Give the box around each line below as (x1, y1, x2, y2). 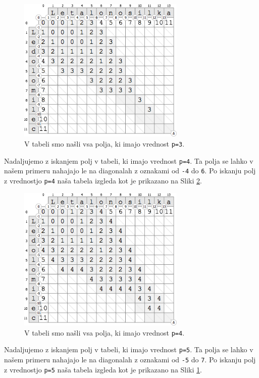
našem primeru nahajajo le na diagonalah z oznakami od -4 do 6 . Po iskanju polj (4, 165, 256, 176)
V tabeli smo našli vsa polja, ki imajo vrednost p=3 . (24, 138, 185, 149)
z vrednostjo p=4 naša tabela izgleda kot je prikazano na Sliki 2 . (4, 175, 202, 186)
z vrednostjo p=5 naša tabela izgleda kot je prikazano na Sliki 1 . (4, 364, 202, 374)
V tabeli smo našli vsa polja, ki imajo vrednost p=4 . (24, 327, 185, 338)
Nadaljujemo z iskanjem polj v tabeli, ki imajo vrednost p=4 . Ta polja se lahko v (4, 155, 253, 166)
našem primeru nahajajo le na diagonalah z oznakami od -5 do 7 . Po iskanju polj (4, 354, 256, 365)
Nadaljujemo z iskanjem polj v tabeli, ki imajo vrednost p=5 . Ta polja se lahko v (4, 344, 253, 355)
